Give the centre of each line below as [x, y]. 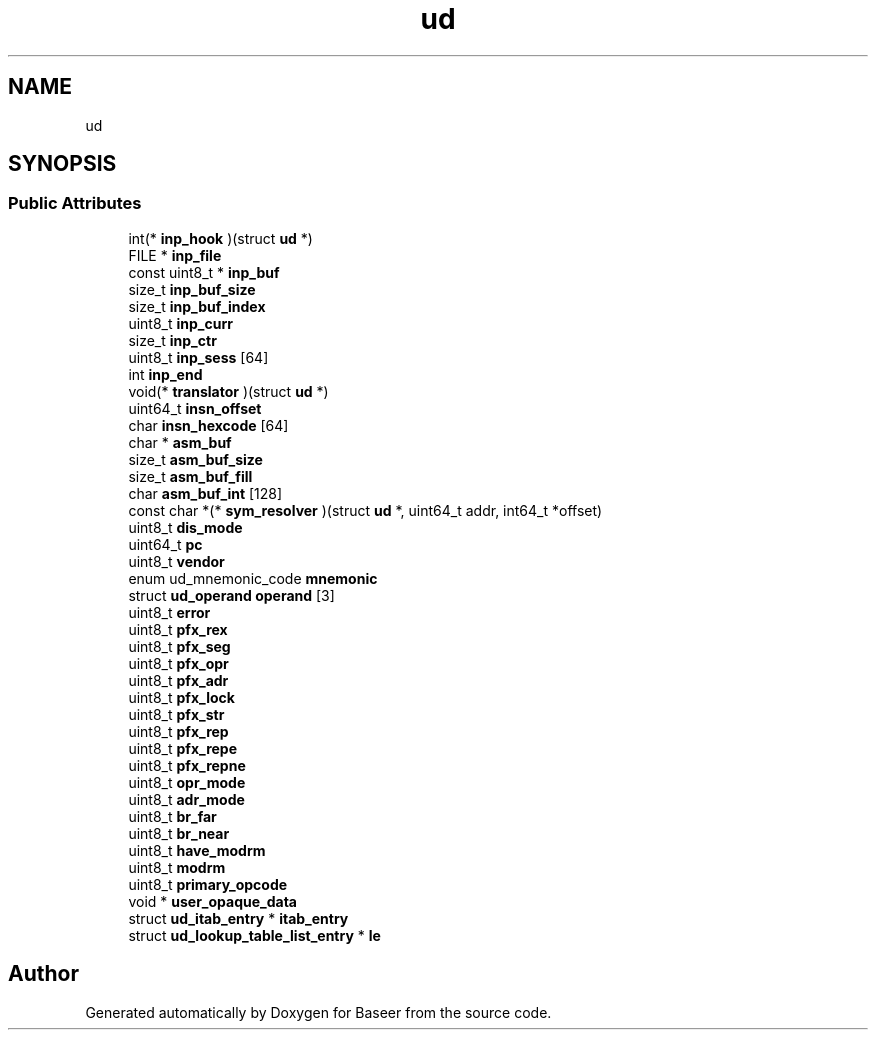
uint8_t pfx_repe [183, 748]
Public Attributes [75, 203]
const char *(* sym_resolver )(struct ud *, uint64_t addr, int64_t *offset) [365, 510]
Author [43, 974]
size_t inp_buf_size [192, 289]
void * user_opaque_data [212, 901]
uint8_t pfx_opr [178, 663]
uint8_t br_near [179, 833]
